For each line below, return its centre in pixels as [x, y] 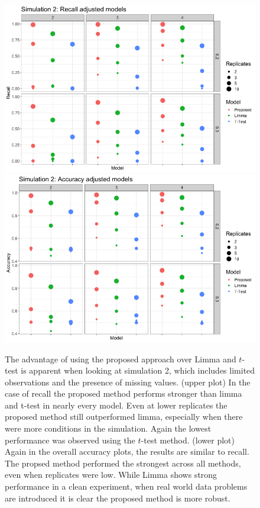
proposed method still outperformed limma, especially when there [124, 417]
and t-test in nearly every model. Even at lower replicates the [116, 405]
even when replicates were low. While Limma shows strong [111, 475]
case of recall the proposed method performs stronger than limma [123, 393]
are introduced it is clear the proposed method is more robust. [118, 498]
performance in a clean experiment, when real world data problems [126, 486]
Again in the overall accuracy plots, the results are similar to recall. [127, 451]
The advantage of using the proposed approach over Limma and [121, 359]
